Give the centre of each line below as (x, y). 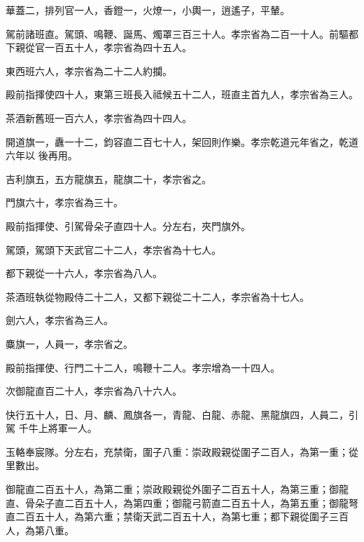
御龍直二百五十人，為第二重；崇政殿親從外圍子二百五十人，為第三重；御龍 (177, 489)
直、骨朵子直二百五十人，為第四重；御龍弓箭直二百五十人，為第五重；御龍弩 (182, 502)
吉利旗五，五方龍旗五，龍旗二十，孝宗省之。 (108, 178)
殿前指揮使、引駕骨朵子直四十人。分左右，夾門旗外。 (128, 225)
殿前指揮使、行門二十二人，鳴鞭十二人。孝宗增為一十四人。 (143, 367)
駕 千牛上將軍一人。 (51, 428)
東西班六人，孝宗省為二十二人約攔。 (89, 70)
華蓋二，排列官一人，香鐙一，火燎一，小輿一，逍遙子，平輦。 (148, 10)
